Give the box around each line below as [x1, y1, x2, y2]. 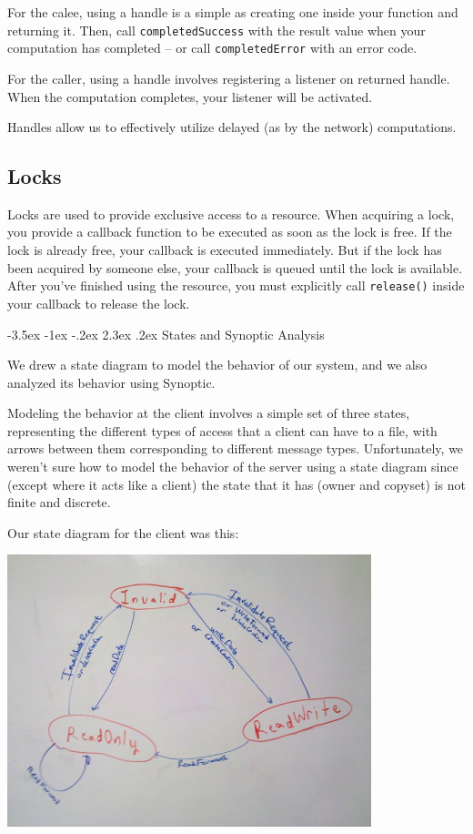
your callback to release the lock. [7, 293, 190, 312]
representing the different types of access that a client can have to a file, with [7, 421, 438, 440]
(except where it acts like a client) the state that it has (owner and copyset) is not [7, 474, 466, 493]
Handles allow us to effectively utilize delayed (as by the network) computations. [7, 117, 457, 137]
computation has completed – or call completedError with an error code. [7, 38, 418, 57]
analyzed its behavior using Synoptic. [7, 372, 216, 392]
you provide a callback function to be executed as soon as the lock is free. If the [7, 222, 452, 241]
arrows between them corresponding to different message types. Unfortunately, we [7, 439, 464, 458]
